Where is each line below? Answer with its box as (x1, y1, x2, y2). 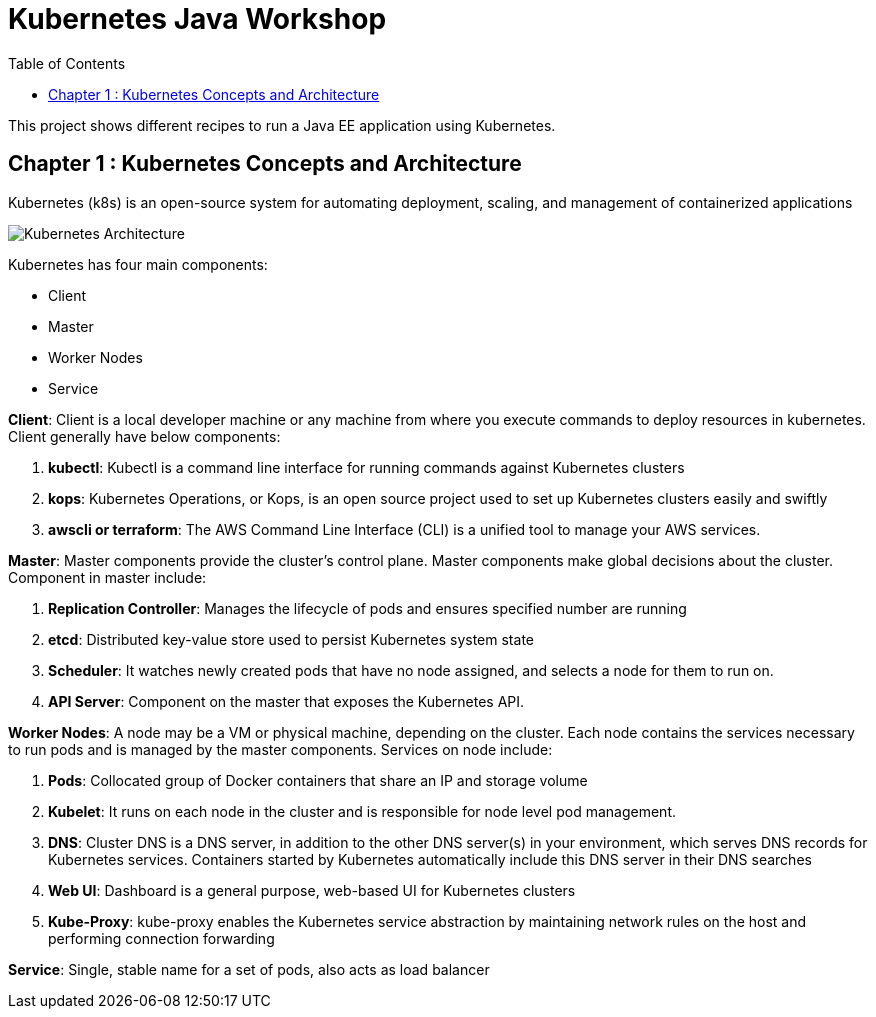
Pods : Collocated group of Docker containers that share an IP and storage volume (48, 771, 588, 789)
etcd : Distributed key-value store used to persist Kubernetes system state (48, 630, 534, 648)
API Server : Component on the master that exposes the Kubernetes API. (48, 692, 525, 710)
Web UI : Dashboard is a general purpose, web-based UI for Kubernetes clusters (48, 881, 576, 899)
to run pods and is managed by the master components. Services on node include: (8, 740, 553, 758)
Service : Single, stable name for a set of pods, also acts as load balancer (8, 960, 490, 978)
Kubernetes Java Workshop (8, 2, 387, 36)
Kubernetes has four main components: (8, 255, 268, 273)
